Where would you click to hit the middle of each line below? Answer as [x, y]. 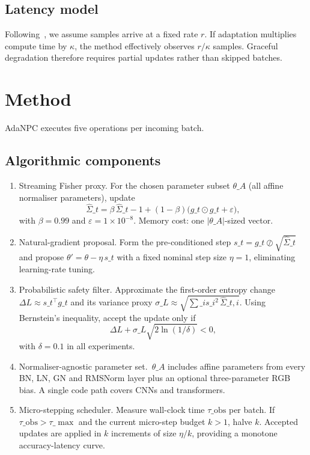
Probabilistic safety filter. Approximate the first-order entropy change [147, 289]
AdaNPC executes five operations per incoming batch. [105, 128]
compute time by [36, 45]
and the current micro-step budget [142, 421]
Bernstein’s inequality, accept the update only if [107, 317]
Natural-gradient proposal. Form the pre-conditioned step [125, 241]
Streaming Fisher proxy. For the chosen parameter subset [124, 185]
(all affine [266, 185]
